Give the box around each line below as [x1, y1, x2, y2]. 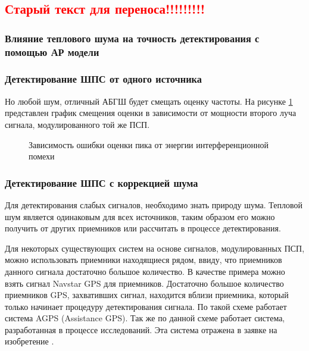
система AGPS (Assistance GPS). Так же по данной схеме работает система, [5, 312, 285, 324]
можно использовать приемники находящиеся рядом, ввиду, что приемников [5, 253, 282, 266]
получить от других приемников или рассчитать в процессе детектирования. [5, 222, 281, 234]
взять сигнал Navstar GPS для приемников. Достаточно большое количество [5, 277, 284, 289]
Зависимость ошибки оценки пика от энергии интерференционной [29, 138, 269, 151]
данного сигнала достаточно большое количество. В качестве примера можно [5, 265, 285, 277]
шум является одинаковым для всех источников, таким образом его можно [5, 210, 275, 222]
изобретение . [5, 335, 54, 347]
